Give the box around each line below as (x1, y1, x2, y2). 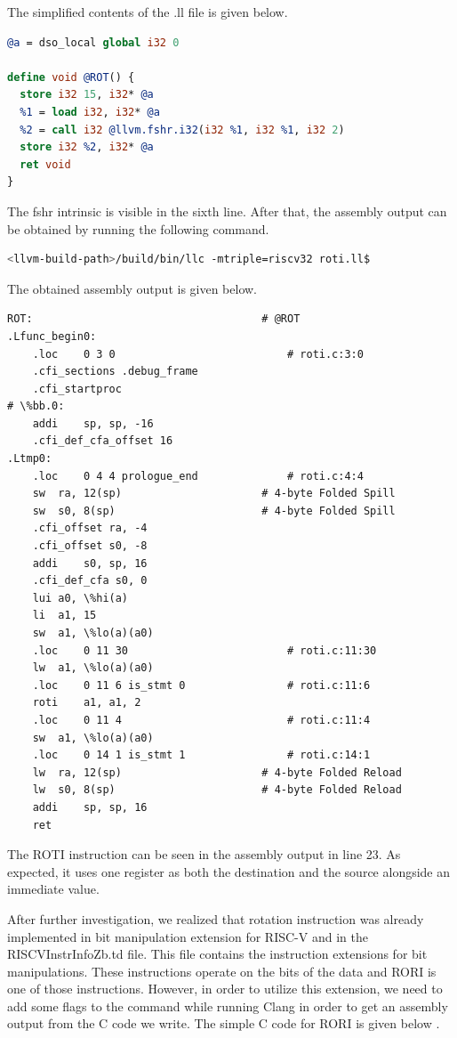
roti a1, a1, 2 (32, 696, 141, 710)
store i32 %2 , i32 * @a (20, 141, 154, 154)
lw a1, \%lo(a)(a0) (32, 661, 154, 675)
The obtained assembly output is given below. (7, 279, 258, 297)
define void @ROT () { (7, 70, 135, 84)
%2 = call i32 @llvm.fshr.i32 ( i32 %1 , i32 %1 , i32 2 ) (20, 123, 345, 136)
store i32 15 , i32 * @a (20, 88, 154, 101)
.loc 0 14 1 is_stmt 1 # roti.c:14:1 (32, 749, 371, 762)
